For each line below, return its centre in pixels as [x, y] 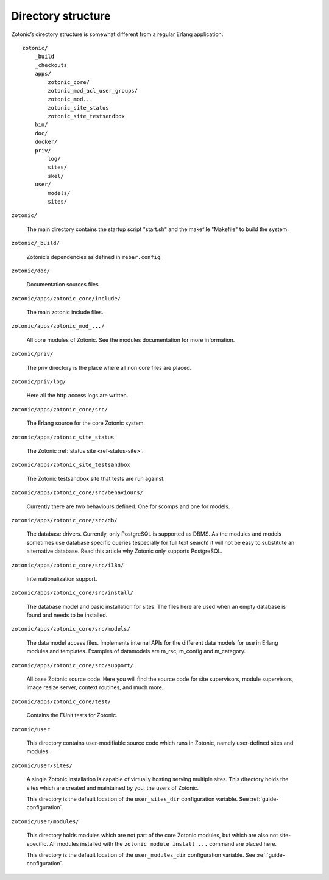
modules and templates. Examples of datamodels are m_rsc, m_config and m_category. [136, 651]
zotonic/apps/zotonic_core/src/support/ [73, 665]
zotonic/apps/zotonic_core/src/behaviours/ [77, 493]
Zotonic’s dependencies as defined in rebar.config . [94, 257]
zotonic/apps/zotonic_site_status [63, 437]
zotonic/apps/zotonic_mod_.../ [58, 326]
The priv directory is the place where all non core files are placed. [109, 367]
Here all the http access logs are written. [77, 396]
